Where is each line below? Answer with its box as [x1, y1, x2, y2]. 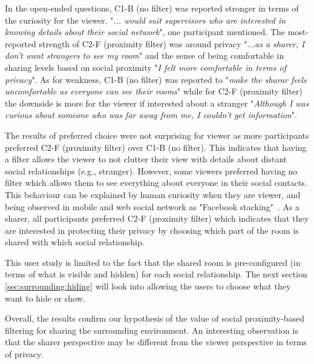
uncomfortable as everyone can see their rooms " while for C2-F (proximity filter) [5, 85, 303, 98]
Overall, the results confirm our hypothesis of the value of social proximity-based [5, 312, 304, 325]
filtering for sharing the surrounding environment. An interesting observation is [5, 323, 298, 336]
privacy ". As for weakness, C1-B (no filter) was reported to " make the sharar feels [5, 73, 307, 85]
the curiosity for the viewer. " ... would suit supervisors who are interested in [5, 13, 286, 26]
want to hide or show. [5, 291, 85, 304]
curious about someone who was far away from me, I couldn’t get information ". [5, 108, 297, 121]
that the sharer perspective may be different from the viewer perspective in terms [5, 336, 307, 348]
